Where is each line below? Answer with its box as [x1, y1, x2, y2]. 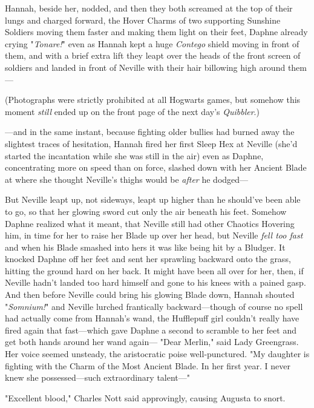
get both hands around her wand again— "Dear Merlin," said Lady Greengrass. [5, 335, 299, 348]
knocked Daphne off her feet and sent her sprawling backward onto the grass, [5, 252, 291, 265]
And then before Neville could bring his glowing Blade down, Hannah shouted [5, 288, 295, 301]
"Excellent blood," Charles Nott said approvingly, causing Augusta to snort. [5, 391, 286, 404]
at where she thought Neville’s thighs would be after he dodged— [5, 173, 249, 185]
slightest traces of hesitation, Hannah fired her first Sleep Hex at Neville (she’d [5, 137, 298, 150]
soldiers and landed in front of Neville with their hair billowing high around [5, 61, 286, 73]
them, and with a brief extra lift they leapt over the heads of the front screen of [5, 49, 301, 62]
